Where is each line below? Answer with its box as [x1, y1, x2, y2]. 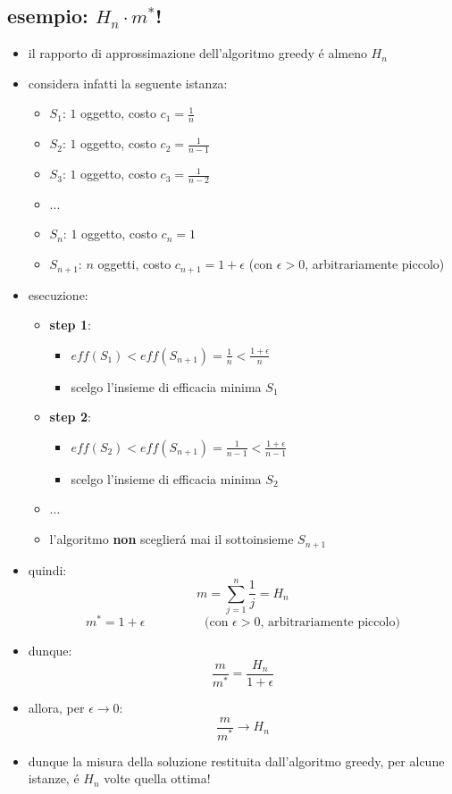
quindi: [28, 560, 67, 579]
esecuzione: [28, 285, 88, 304]
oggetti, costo [97, 255, 172, 273]
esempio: [7, 2, 88, 29]
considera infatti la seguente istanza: [28, 73, 228, 92]
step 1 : [49, 315, 91, 334]
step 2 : [49, 407, 91, 426]
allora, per [28, 698, 85, 716]
